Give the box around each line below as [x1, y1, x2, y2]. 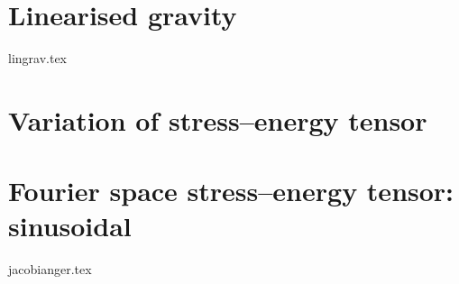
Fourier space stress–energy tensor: [8, 172, 454, 209]
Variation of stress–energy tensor [8, 101, 427, 138]
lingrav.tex [8, 49, 68, 68]
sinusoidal [8, 207, 132, 244]
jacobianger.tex [8, 260, 92, 279]
